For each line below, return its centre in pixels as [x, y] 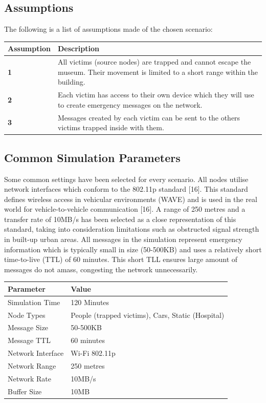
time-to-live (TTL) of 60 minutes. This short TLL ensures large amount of [121, 259]
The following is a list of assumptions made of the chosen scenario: [108, 29]
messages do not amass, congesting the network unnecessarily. [101, 269]
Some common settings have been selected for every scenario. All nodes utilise [126, 179]
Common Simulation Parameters [92, 157]
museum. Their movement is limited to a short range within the [158, 72]
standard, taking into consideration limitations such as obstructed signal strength [132, 229]
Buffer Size [25, 391]
